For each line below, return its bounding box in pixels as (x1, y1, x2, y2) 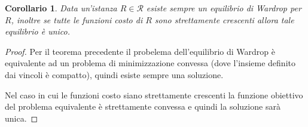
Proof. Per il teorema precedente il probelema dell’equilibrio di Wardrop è (5, 45, 275, 57)
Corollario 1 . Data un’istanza (5, 2, 117, 14)
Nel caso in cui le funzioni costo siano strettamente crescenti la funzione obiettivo (5, 88, 303, 101)
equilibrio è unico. (5, 25, 70, 38)
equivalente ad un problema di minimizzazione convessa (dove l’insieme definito (5, 57, 295, 69)
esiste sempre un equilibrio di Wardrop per (146, 2, 301, 14)
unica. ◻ (5, 111, 38, 124)
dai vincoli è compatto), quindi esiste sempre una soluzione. (5, 68, 224, 80)
